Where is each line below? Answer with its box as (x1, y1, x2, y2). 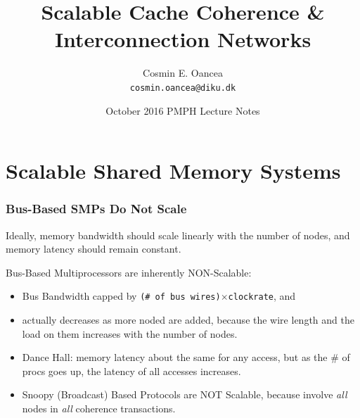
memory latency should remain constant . (6, 241, 181, 256)
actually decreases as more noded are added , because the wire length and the (22, 312, 354, 327)
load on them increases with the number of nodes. (22, 326, 238, 341)
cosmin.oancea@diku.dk (129, 82, 236, 93)
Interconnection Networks (54, 25, 311, 53)
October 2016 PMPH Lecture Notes (105, 103, 260, 118)
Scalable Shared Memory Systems (6, 156, 341, 185)
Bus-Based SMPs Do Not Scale (6, 200, 187, 217)
